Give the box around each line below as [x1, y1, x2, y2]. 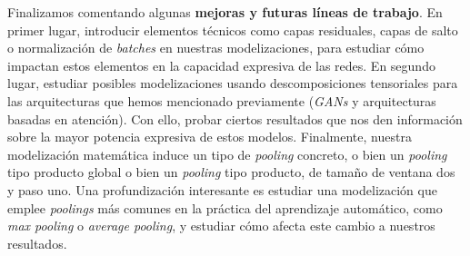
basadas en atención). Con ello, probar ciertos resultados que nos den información [7, 109, 463, 128]
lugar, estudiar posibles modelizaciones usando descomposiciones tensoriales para [7, 74, 458, 93]
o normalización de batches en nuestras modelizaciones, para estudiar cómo [7, 38, 425, 57]
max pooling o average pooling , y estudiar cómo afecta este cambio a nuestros [7, 216, 435, 235]
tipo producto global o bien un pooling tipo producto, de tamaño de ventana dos [7, 162, 455, 182]
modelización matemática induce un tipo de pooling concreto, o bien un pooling [7, 144, 447, 163]
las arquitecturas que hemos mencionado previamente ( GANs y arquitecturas [7, 91, 436, 110]
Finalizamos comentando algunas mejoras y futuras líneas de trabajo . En [7, 3, 443, 21]
